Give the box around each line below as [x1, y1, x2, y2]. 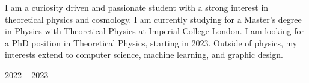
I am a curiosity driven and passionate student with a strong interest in [5, 1, 269, 13]
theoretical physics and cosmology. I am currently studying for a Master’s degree [5, 13, 302, 25]
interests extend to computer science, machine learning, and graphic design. [5, 48, 283, 61]
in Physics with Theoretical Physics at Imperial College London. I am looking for [5, 25, 305, 37]
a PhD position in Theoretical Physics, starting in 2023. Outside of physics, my [5, 36, 298, 49]
